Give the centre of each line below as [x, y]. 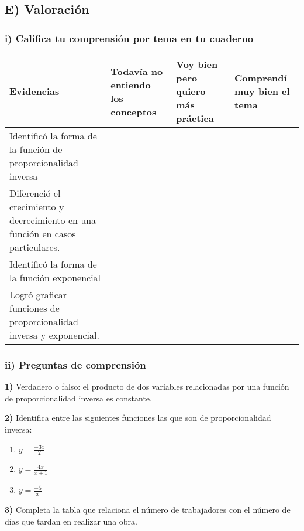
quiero [191, 91]
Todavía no [137, 71]
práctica [195, 118]
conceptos [134, 111]
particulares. [35, 247]
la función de [36, 149]
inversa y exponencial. [54, 335]
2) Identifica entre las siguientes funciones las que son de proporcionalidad [138, 418]
